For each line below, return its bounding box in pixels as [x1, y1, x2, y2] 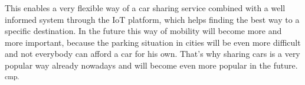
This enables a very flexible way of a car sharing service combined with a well [5, 2, 286, 13]
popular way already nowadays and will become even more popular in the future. [5, 59, 298, 71]
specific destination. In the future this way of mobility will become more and [5, 25, 282, 37]
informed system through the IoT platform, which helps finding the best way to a [5, 13, 300, 25]
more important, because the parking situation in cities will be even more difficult [5, 36, 301, 48]
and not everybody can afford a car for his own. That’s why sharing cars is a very [5, 47, 300, 60]
